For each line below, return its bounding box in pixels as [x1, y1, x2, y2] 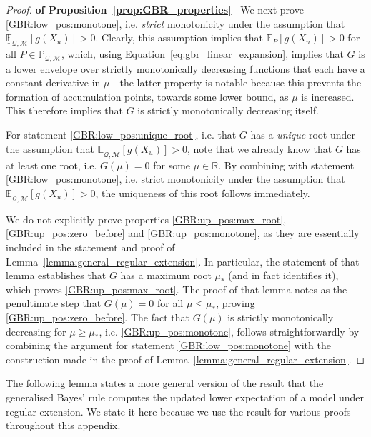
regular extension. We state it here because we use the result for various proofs [6, 403, 351, 418]
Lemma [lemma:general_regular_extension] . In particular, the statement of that [6, 253, 360, 268]
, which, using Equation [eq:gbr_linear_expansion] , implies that [61, 46, 344, 61]
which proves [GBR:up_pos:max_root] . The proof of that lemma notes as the [6, 281, 347, 296]
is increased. [301, 89, 355, 104]
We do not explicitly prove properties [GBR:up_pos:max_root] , [6, 211, 287, 226]
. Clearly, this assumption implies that [95, 30, 263, 45]
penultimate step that [6, 296, 102, 311]
